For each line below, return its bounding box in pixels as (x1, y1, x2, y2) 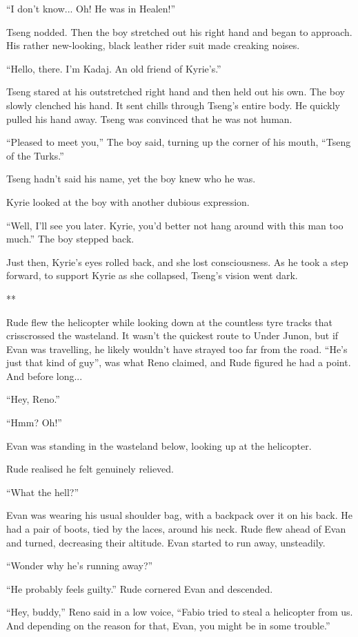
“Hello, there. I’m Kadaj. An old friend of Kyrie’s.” (6, 61, 221, 75)
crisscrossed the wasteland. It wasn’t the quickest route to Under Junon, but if (6, 328, 339, 343)
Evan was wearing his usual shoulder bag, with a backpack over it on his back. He (6, 508, 352, 522)
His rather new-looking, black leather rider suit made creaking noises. (6, 38, 300, 53)
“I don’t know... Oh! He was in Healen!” (6, 1, 176, 15)
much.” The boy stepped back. (6, 231, 135, 246)
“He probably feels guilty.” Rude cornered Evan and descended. (6, 581, 273, 596)
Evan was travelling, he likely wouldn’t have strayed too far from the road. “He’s (6, 341, 348, 356)
